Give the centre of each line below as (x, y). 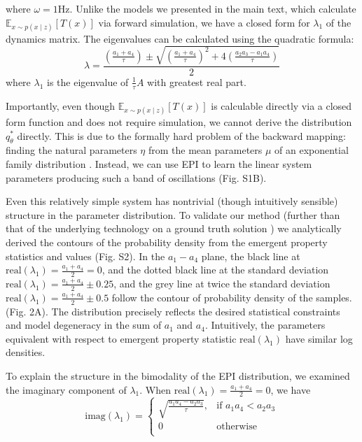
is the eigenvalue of (88, 81)
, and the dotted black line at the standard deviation (215, 270)
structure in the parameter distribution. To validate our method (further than (173, 214)
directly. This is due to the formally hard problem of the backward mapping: (181, 135)
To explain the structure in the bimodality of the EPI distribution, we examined (178, 375)
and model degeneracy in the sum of (84, 325)
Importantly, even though (61, 105)
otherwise (237, 427)
